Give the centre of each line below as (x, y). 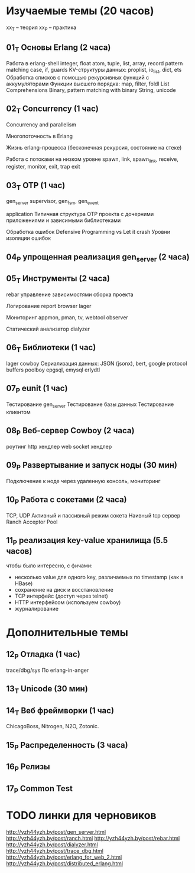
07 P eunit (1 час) (37, 389)
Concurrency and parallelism (41, 124)
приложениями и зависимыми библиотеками (64, 220)
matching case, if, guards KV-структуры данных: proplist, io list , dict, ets (94, 70)
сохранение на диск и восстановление (64, 589)
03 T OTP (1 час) (36, 186)
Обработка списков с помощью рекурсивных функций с (78, 77)
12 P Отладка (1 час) (43, 655)
